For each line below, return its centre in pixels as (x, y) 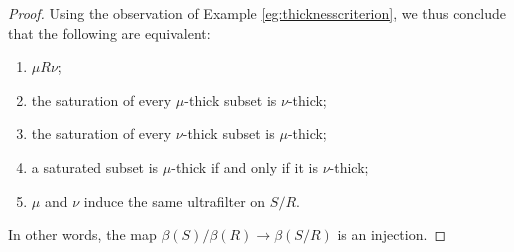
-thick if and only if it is (244, 166)
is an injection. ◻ (392, 234)
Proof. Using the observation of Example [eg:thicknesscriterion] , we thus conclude (257, 13)
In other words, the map (82, 234)
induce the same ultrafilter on (174, 200)
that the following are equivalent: (109, 32)
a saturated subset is (95, 166)
